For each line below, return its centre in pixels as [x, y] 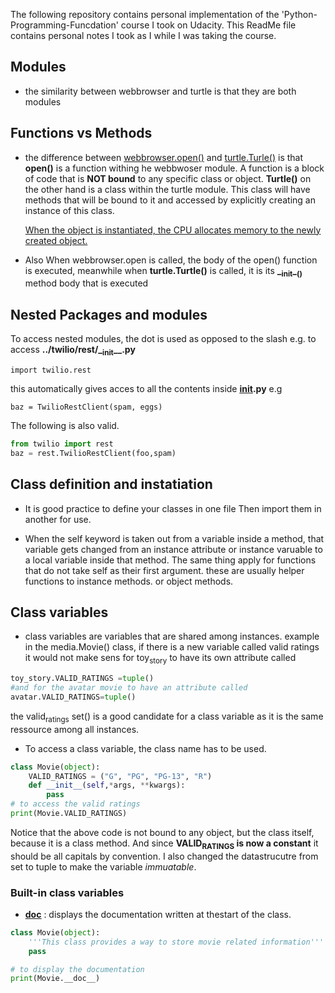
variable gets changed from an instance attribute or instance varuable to [173, 549]
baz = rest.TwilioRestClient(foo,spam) [93, 453]
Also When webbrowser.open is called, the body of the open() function [171, 260]
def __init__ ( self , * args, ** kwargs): [107, 785]
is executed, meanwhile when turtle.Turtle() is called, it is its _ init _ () [163, 271]
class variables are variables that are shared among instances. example [172, 636]
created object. [56, 240]
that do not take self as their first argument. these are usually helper [164, 570]
